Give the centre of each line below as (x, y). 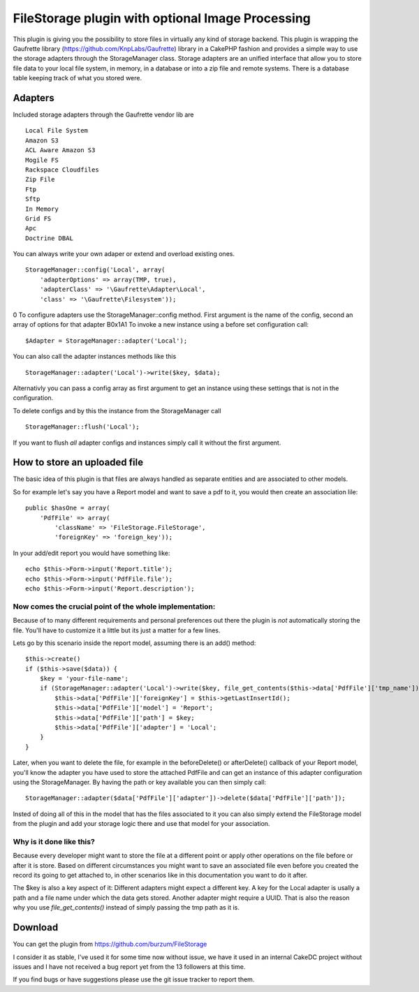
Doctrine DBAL (49, 238)
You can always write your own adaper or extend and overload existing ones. (124, 254)
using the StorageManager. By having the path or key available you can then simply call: (140, 782)
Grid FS (38, 219)
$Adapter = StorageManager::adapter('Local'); (106, 341)
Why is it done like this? (54, 841)
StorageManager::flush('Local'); (82, 427)
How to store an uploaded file (78, 462)
